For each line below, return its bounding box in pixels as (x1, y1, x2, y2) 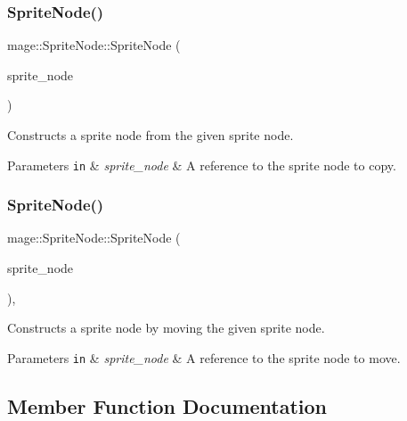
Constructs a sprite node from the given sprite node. (7, 126, 294, 144)
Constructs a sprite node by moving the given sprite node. (7, 318, 325, 337)
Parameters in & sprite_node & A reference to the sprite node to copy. (7, 155, 396, 174)
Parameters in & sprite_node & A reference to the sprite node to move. (7, 348, 401, 367)
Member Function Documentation (7, 392, 328, 419)
